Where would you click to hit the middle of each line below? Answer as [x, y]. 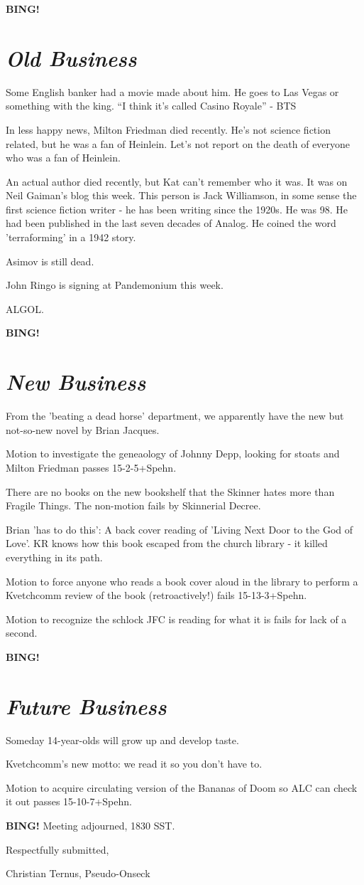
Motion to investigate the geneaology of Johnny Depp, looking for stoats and [173, 454]
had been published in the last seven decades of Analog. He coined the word [171, 223]
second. [22, 633]
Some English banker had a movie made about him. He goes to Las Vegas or [172, 91]
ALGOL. [25, 308]
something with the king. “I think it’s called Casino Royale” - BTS [151, 106]
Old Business [71, 58]
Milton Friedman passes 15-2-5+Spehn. [91, 467]
